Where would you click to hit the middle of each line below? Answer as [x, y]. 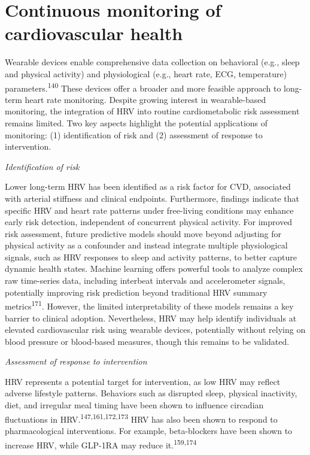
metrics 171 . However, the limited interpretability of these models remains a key [149, 305]
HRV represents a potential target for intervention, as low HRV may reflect [143, 381]
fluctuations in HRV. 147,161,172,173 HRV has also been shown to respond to [141, 418]
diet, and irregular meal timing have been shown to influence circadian [134, 405]
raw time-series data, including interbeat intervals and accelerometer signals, [145, 280]
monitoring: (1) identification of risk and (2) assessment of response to [134, 134]
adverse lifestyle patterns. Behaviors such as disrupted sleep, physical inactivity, [151, 393]
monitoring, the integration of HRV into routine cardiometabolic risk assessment [152, 111]
